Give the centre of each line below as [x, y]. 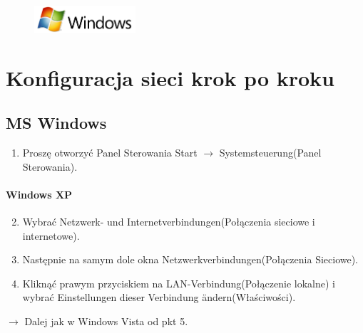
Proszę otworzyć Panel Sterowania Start [110, 152]
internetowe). [51, 235]
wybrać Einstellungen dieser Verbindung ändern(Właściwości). [159, 297]
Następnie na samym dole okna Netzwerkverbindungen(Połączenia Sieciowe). [190, 259]
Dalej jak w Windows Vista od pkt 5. [106, 321]
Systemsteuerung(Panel [270, 152]
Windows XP [39, 194]
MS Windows [56, 123]
